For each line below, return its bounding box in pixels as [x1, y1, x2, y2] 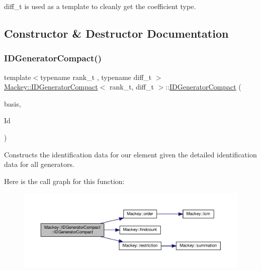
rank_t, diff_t [109, 81, 154, 92]
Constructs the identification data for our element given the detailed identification [4, 149, 257, 159]
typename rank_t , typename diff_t [40, 71, 152, 82]
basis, [4, 98, 21, 109]
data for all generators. [4, 159, 74, 169]
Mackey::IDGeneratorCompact [4, 81, 98, 92]
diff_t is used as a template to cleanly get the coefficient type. [4, 1, 196, 11]
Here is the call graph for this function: [4, 175, 125, 186]
